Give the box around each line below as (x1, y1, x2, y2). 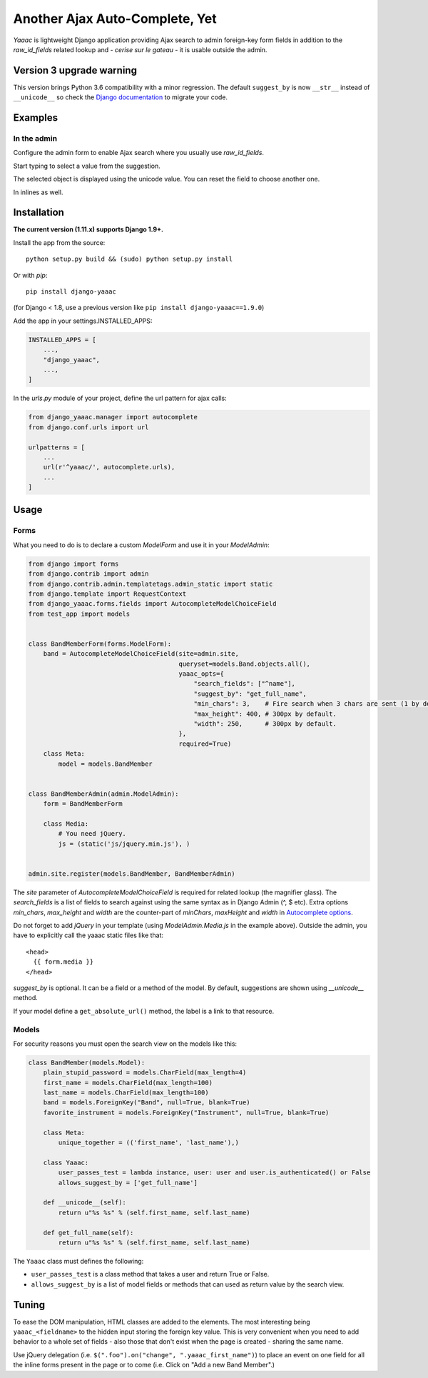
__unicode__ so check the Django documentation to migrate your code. (13, 93, 228, 101)
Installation (13, 206, 64, 219)
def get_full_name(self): (43, 1229, 134, 1237)
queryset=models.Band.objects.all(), (178, 659, 310, 668)
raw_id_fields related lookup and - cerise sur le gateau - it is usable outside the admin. (13, 45, 267, 54)
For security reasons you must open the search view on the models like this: (13, 1039, 238, 1048)
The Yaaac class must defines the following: (13, 1257, 144, 1265)
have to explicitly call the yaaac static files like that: (13, 931, 164, 939)
